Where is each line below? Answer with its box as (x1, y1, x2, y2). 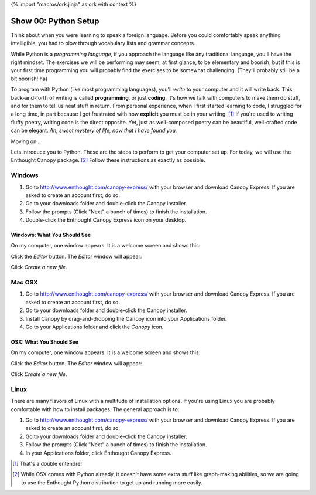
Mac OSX (11, 279, 38, 287)
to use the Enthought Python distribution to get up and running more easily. (21, 479, 203, 486)
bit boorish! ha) (11, 75, 48, 82)
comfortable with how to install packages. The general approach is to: (11, 405, 180, 413)
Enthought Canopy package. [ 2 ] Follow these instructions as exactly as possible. (11, 157, 205, 164)
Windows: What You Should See (11, 232, 91, 239)
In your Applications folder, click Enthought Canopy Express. (25, 449, 172, 456)
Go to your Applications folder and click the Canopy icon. (25, 323, 164, 330)
